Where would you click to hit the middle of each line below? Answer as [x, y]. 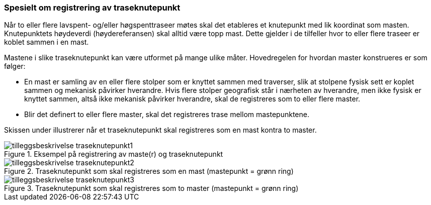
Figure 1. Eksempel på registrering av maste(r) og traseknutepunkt [114, 154]
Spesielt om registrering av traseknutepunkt [92, 8]
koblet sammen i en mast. [47, 42]
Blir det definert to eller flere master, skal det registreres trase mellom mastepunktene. [167, 115]
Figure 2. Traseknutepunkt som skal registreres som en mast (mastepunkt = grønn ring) [149, 171]
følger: [15, 66]
